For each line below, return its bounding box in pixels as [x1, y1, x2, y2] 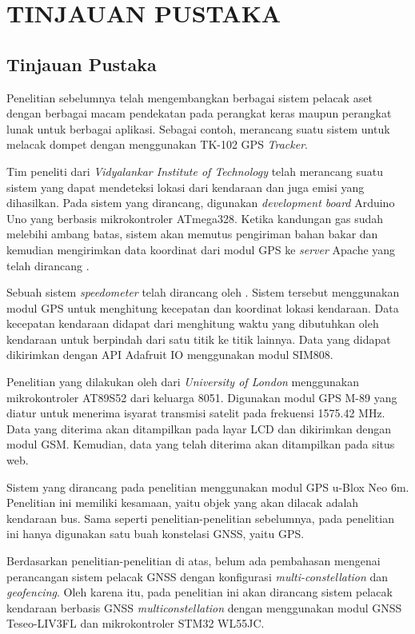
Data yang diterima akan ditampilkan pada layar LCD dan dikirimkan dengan [6, 420, 392, 437]
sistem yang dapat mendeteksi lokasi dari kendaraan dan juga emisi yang [6, 178, 365, 195]
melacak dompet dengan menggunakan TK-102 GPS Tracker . [6, 136, 309, 153]
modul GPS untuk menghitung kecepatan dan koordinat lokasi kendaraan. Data [6, 299, 399, 316]
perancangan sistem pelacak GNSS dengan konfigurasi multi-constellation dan [6, 568, 389, 584]
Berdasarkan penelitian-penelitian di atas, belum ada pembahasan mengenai [6, 552, 381, 569]
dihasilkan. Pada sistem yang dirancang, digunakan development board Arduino [6, 194, 395, 211]
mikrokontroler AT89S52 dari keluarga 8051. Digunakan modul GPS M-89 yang [6, 389, 397, 405]
